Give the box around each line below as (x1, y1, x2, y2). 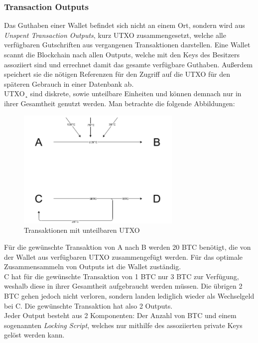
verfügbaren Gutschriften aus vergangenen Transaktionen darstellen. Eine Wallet (4, 39, 251, 50)
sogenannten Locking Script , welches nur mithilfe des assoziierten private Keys (4, 320, 243, 330)
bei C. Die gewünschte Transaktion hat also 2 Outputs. (4, 300, 173, 311)
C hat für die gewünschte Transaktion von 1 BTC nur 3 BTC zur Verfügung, (4, 271, 239, 281)
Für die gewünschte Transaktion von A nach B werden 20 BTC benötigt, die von (4, 242, 251, 252)
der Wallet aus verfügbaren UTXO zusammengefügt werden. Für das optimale (4, 251, 243, 262)
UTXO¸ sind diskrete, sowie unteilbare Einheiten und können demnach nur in (4, 88, 242, 99)
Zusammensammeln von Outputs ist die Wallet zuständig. (4, 261, 181, 272)
